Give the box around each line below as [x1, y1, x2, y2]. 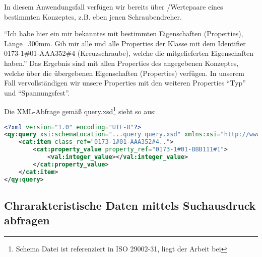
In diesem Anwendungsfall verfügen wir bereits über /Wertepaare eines [4, 2, 223, 12]
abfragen [4, 212, 50, 228]
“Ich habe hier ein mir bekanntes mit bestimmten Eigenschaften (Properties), [4, 28, 243, 39]
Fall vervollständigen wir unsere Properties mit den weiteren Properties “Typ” [4, 77, 246, 88]
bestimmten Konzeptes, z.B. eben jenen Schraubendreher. [4, 11, 182, 22]
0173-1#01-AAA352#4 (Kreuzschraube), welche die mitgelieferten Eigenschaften [4, 48, 254, 58]
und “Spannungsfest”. [4, 87, 70, 98]
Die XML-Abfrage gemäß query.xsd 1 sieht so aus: [4, 105, 156, 116]
